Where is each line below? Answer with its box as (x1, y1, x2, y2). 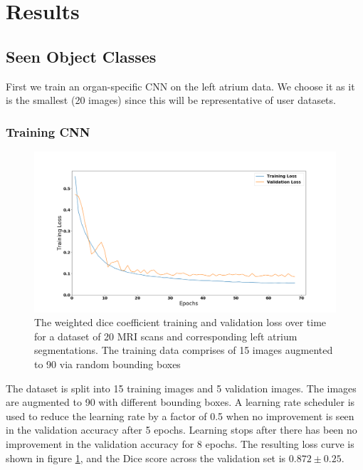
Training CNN (6, 122, 90, 140)
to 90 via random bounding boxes (34, 357, 181, 372)
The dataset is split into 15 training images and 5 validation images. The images (6, 380, 357, 395)
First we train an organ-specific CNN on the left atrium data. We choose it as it (6, 78, 355, 93)
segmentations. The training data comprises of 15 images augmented (34, 343, 333, 357)
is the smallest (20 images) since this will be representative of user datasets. (6, 93, 336, 108)
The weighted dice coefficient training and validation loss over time (34, 315, 327, 330)
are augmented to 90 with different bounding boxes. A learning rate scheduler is (6, 395, 355, 409)
